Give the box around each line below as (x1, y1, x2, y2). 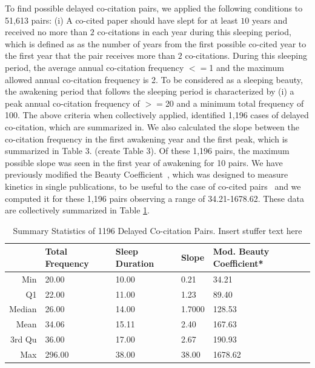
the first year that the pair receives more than (5, 49, 176, 62)
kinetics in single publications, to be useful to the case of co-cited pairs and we (5, 179, 301, 192)
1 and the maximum (209, 61, 284, 73)
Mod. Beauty (213, 245, 270, 258)
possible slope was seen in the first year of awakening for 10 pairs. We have (5, 156, 283, 169)
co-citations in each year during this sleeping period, (97, 25, 291, 38)
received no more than (5, 25, 88, 38)
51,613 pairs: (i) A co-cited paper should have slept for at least (5, 13, 238, 26)
